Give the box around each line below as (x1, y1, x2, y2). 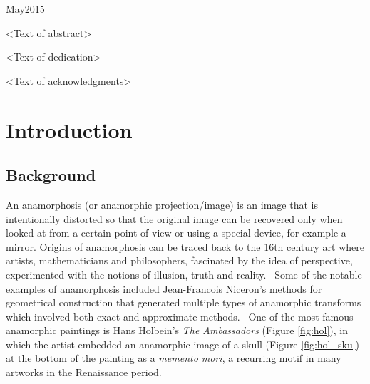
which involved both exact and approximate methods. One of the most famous (6, 308, 354, 323)
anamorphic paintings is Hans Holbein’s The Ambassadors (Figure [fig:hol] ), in (6, 323, 349, 338)
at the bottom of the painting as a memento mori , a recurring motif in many (6, 351, 341, 365)
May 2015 (6, 1, 45, 16)
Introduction (6, 115, 133, 144)
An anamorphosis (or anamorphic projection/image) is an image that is (6, 197, 318, 212)
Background (6, 164, 96, 186)
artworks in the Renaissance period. (6, 365, 162, 380)
